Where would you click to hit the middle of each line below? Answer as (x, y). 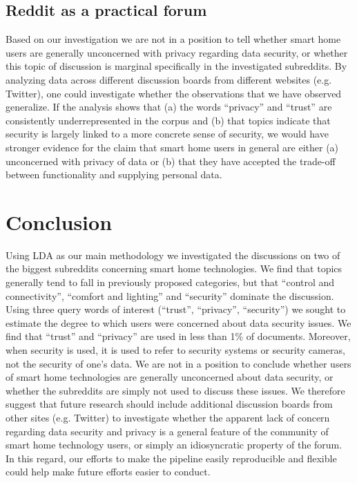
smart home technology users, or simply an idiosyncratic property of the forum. (174, 445)
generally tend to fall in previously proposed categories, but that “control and (170, 282)
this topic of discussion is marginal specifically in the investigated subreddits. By (176, 66)
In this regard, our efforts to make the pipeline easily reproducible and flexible (171, 458)
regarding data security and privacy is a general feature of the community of (167, 431)
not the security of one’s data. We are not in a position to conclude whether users (178, 363)
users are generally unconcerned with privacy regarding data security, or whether (177, 52)
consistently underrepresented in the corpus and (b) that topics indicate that (168, 120)
